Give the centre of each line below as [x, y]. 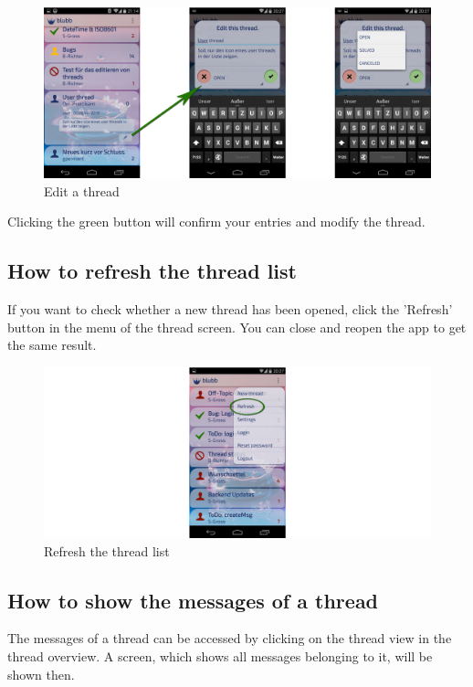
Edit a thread [82, 190]
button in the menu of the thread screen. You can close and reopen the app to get [237, 327]
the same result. [52, 345]
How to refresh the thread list [152, 271]
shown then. [41, 674]
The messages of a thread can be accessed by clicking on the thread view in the [230, 638]
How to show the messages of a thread [193, 600]
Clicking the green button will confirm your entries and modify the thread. [216, 222]
